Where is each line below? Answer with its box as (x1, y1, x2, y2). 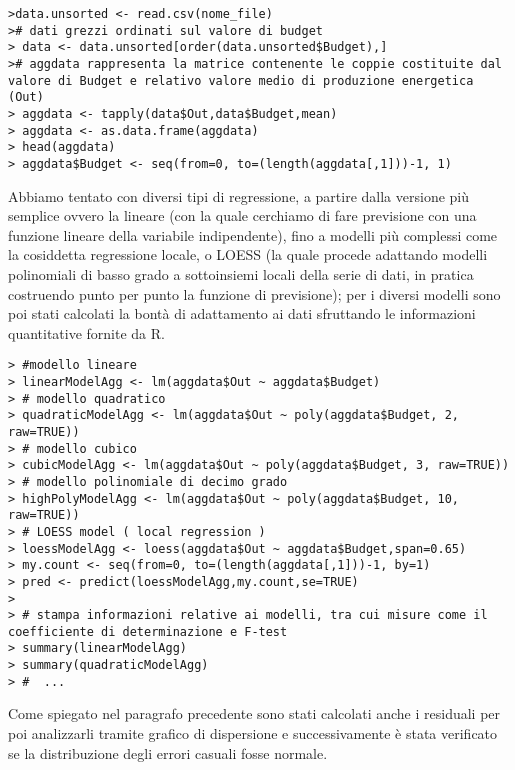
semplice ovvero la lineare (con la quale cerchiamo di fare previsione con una (8, 205, 477, 226)
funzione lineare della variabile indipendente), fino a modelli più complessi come (8, 224, 498, 245)
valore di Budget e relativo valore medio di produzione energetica (8, 73, 474, 88)
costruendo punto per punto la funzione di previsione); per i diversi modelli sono (8, 283, 501, 304)
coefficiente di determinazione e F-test (8, 624, 288, 639)
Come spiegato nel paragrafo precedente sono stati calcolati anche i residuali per (8, 703, 501, 724)
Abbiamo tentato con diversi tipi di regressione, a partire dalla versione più (8, 185, 470, 206)
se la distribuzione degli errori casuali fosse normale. (8, 742, 328, 763)
